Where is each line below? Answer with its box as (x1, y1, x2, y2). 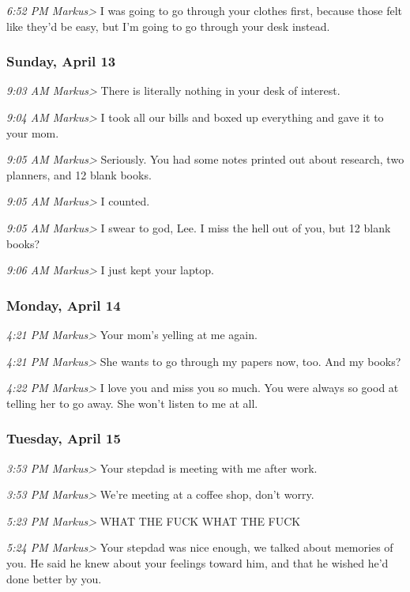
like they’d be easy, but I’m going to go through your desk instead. (6, 17, 330, 34)
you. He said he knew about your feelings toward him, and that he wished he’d (6, 554, 389, 571)
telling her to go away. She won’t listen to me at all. (6, 394, 258, 411)
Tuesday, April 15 (6, 428, 121, 448)
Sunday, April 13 (6, 51, 116, 71)
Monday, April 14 (6, 295, 121, 315)
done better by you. (6, 570, 102, 586)
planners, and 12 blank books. (6, 166, 152, 183)
